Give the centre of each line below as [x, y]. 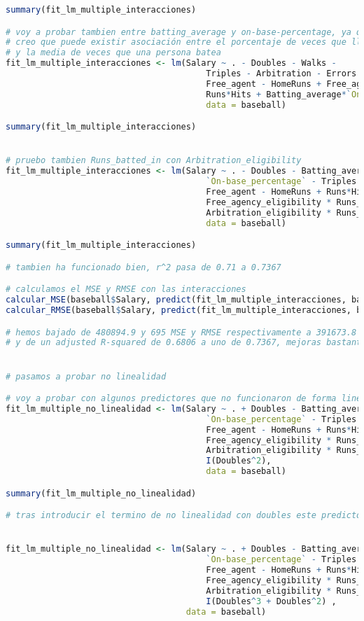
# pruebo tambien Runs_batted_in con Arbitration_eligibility [154, 161]
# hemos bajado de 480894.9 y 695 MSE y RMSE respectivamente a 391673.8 [181, 332]
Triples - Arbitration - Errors [281, 74]
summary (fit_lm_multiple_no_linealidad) [101, 493]
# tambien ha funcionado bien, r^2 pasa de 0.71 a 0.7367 [143, 267]
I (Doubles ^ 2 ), [239, 461]
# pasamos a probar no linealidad [86, 376]
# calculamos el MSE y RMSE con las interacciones [126, 289]
